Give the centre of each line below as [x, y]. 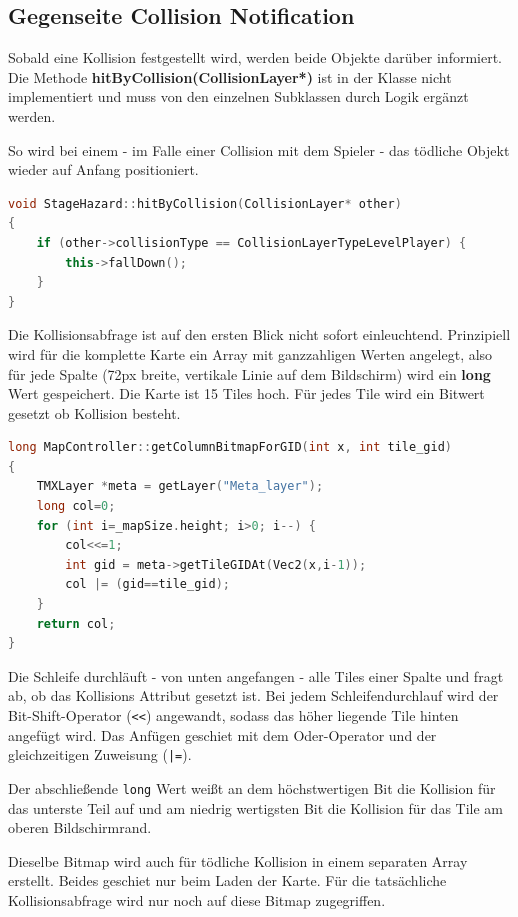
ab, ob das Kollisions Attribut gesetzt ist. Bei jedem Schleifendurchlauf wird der [253, 695]
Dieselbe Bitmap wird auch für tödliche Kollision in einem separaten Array [238, 860]
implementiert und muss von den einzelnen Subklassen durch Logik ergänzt [238, 96]
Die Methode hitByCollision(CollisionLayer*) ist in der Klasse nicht [230, 76]
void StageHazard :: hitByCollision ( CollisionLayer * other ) [205, 203]
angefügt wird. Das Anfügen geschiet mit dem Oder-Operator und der [222, 734]
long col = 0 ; [76, 506]
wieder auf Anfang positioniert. [103, 169]
